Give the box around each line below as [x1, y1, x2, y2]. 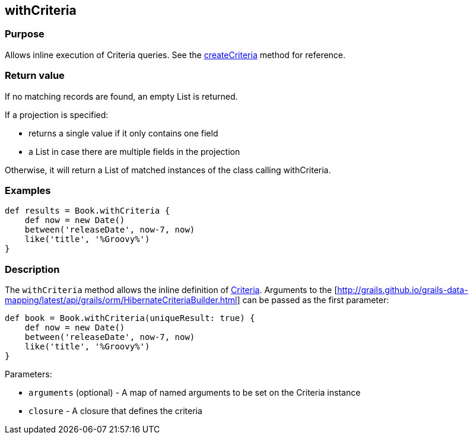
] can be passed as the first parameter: [237, 295, 389, 306]
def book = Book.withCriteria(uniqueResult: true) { [5, 313, 255, 323]
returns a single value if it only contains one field [28, 128, 218, 138]
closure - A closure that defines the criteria [28, 406, 202, 416]
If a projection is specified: [5, 109, 109, 120]
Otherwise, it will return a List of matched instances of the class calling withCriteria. [5, 164, 331, 175]
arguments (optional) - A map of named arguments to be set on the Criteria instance [28, 387, 361, 398]
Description [5, 263, 60, 275]
